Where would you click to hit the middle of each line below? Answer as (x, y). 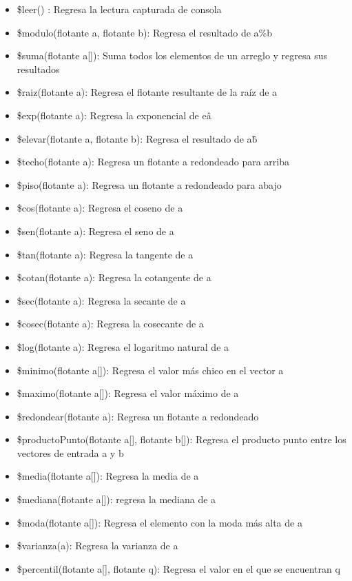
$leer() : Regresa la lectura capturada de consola (119, 9)
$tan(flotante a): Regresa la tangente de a (105, 254)
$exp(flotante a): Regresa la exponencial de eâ (114, 115)
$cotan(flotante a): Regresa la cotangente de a (114, 277)
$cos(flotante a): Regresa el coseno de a (100, 208)
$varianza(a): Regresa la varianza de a (97, 546)
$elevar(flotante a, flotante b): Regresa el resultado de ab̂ (137, 138)
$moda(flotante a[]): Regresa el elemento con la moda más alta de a (159, 522)
